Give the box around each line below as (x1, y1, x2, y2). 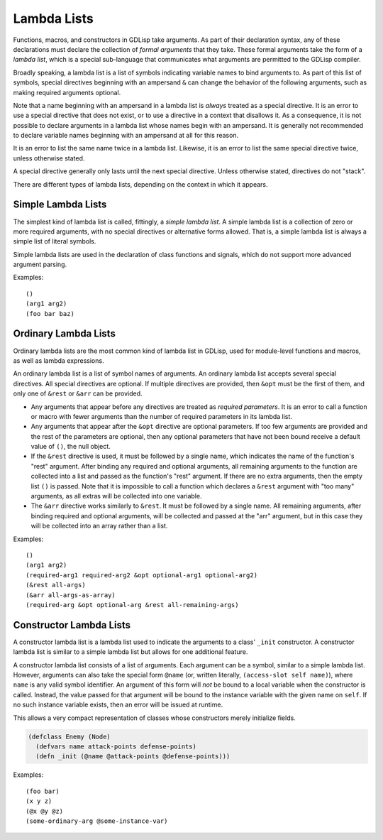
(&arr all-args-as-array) (26, 591, 116, 599)
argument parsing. (13, 260, 67, 269)
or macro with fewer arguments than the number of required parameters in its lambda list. (30, 412, 292, 420)
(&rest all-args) (26, 581, 86, 589)
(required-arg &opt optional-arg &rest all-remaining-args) (26, 601, 239, 609)
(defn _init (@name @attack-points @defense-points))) (35, 753, 231, 760)
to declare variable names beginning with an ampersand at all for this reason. (13, 131, 239, 140)
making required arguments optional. (13, 88, 121, 97)
